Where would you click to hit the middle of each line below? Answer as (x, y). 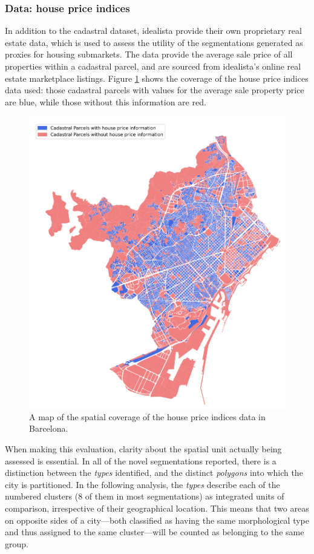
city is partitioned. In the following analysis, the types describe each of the (142, 484)
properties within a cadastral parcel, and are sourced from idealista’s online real (153, 66)
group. (17, 543)
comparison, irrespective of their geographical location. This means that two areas (157, 508)
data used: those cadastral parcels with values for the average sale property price (155, 90)
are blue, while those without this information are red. (106, 101)
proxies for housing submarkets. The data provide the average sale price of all (149, 54)
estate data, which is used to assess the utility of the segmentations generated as (154, 42)
